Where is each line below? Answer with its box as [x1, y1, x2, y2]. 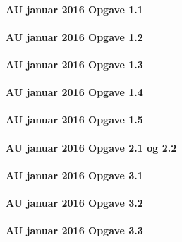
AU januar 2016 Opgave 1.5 [6, 112, 143, 127]
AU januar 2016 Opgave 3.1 [6, 167, 143, 182]
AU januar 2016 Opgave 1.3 [6, 56, 143, 71]
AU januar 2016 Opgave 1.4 [6, 85, 143, 99]
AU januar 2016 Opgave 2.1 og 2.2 [6, 140, 177, 155]
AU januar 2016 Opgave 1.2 [6, 29, 143, 44]
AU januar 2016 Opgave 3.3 [6, 223, 143, 238]
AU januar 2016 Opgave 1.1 [6, 1, 143, 16]
